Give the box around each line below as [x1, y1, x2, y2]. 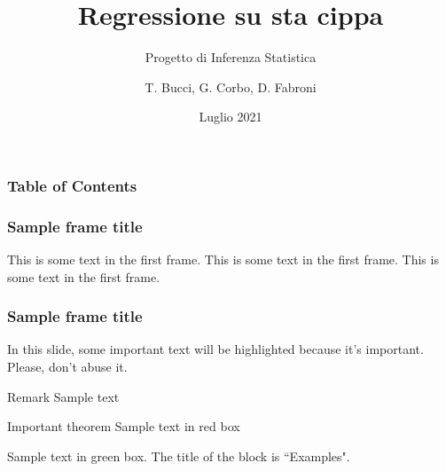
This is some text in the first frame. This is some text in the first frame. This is [7, 250, 439, 269]
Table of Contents [7, 174, 137, 196]
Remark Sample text [7, 387, 120, 405]
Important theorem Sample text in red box [7, 417, 240, 436]
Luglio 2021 [199, 107, 262, 126]
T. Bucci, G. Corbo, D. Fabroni [145, 77, 317, 96]
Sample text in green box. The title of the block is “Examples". [7, 446, 350, 465]
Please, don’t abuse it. [7, 357, 128, 376]
